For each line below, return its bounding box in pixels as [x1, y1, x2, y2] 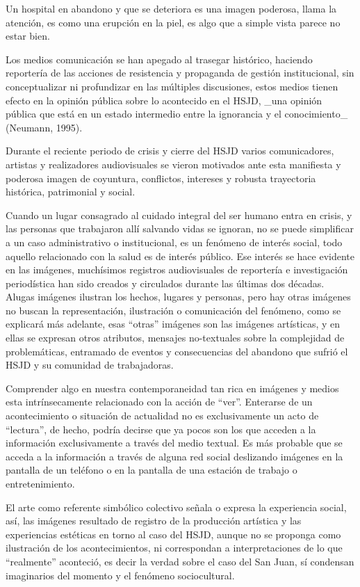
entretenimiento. [6, 476, 75, 490]
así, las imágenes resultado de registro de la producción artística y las [6, 513, 302, 528]
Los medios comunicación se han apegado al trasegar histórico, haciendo [6, 51, 313, 66]
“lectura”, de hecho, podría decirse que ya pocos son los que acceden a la [6, 421, 316, 436]
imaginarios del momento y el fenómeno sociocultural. [6, 568, 235, 582]
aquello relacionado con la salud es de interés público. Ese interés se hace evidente [6, 248, 354, 263]
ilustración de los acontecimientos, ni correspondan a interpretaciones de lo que [6, 540, 343, 555]
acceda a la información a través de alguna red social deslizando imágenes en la [6, 449, 343, 463]
